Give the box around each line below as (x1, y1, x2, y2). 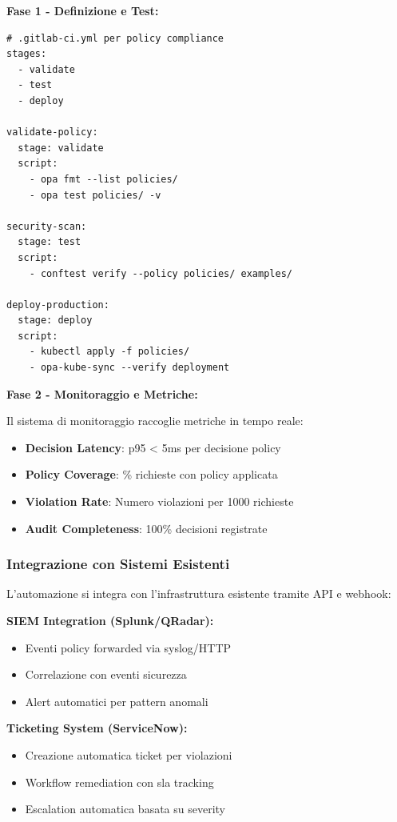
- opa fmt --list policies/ (29, 173, 178, 185)
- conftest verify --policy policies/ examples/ (29, 267, 292, 279)
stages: (6, 48, 47, 60)
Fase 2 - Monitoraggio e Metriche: (6, 385, 198, 402)
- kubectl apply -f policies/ (29, 346, 190, 358)
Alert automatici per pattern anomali (25, 692, 208, 709)
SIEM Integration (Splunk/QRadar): (6, 612, 214, 629)
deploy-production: (6, 299, 109, 311)
